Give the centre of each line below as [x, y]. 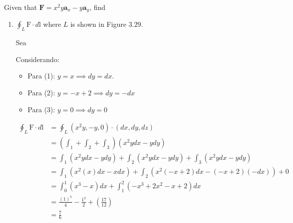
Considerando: [38, 59]
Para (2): [41, 93]
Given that [21, 7]
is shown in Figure [98, 24]
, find [97, 7]
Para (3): [41, 109]
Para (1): [41, 76]
